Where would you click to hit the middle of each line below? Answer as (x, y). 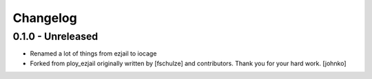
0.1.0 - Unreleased (55, 36)
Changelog (45, 18)
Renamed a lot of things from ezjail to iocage (93, 54)
